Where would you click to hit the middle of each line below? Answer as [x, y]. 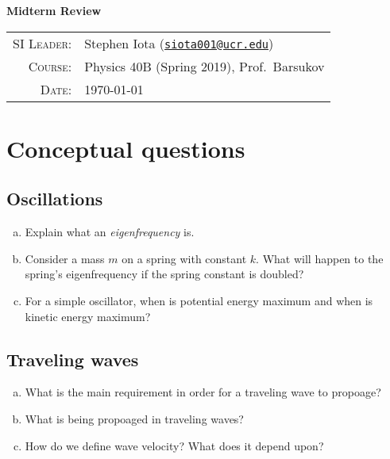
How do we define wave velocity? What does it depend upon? [174, 445]
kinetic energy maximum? [88, 316]
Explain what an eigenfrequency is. [110, 232]
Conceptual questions [126, 148]
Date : [56, 89]
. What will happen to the [320, 258]
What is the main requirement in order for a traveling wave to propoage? [203, 392]
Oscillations [55, 199]
